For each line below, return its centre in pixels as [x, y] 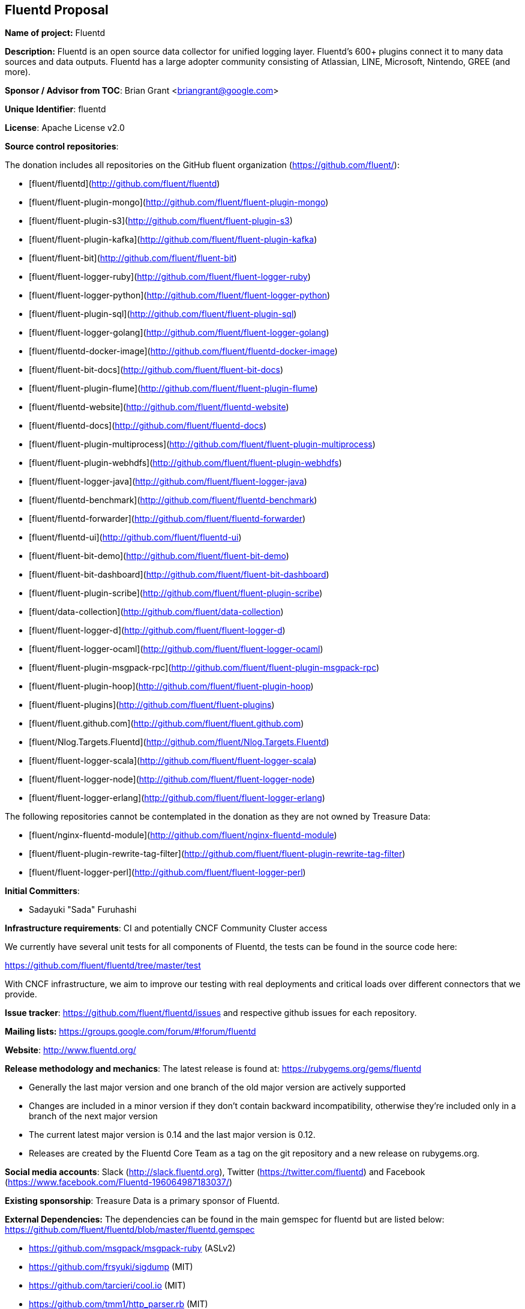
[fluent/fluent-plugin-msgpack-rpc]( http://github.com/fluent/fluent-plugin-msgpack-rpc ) [204, 668]
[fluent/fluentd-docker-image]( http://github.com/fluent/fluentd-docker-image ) [183, 351]
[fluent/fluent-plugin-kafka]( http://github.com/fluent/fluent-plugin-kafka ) [173, 240]
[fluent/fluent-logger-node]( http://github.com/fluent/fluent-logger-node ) [172, 779]
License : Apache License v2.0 [65, 128]
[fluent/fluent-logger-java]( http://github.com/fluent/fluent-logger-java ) [168, 482]
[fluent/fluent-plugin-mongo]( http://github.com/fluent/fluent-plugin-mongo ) [179, 202]
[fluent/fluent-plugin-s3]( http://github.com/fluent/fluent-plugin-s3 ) [161, 221]
